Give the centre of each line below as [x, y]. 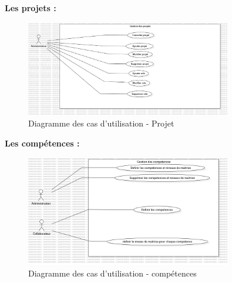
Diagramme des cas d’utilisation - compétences [112, 273]
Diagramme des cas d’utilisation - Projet [101, 123]
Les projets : [31, 8]
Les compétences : [42, 143]
